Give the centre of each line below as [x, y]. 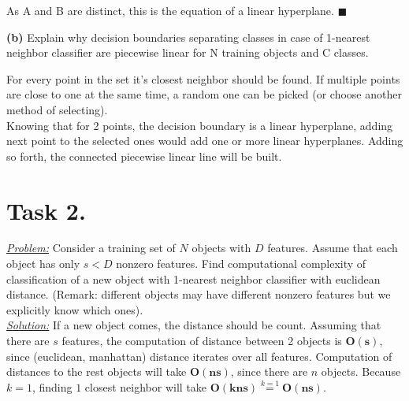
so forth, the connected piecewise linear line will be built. [144, 156]
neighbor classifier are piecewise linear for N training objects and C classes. [188, 52]
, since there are [269, 371]
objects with [221, 248]
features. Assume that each [333, 248]
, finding [52, 386]
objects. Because [361, 371]
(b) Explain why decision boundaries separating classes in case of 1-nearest [188, 37]
